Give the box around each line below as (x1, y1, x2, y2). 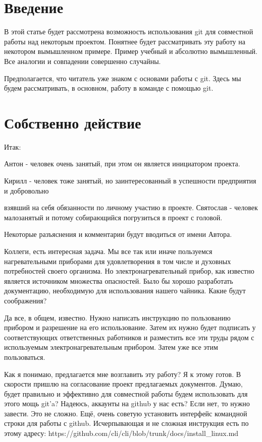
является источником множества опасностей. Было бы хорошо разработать (4, 275, 233, 286)
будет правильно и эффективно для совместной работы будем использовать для (4, 388, 248, 399)
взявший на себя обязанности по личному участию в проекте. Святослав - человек (4, 202, 258, 213)
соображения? (4, 295, 47, 305)
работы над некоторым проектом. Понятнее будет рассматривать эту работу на (4, 36, 245, 46)
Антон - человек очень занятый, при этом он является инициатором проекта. (4, 158, 240, 169)
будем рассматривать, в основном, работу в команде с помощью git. (4, 83, 214, 93)
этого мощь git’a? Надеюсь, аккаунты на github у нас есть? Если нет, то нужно (4, 398, 250, 409)
